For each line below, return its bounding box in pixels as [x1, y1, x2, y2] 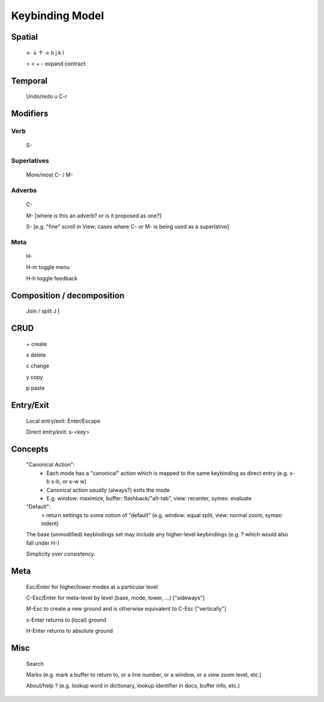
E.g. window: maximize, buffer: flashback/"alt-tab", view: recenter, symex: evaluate [46, 494, 252, 501]
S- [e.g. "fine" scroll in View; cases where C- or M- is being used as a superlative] [26, 223, 229, 231]
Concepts [11, 444, 49, 454]
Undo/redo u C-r [26, 93, 67, 100]
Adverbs [11, 186, 37, 195]
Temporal [11, 76, 48, 86]
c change [26, 362, 50, 369]
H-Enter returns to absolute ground [26, 628, 113, 635]
